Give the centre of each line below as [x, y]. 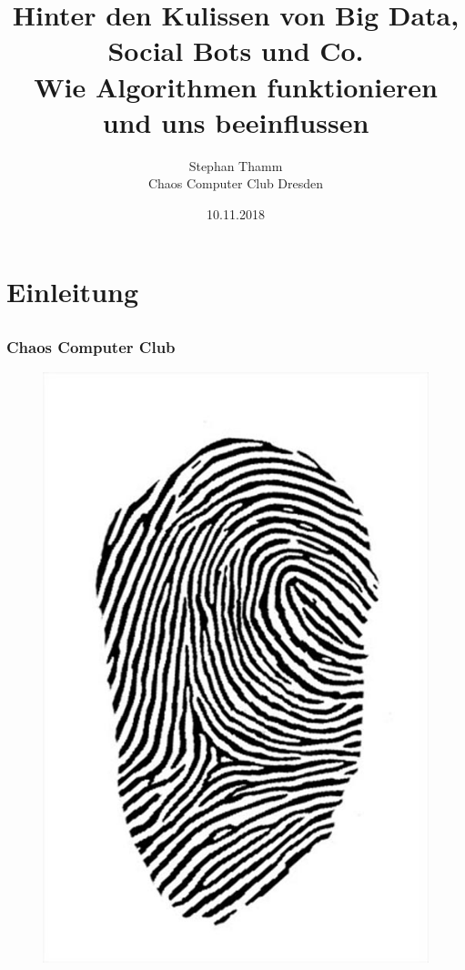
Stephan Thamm [236, 165]
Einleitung [73, 292]
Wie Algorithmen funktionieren [236, 86]
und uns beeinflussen [236, 121]
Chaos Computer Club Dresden [236, 183]
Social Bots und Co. [236, 51]
